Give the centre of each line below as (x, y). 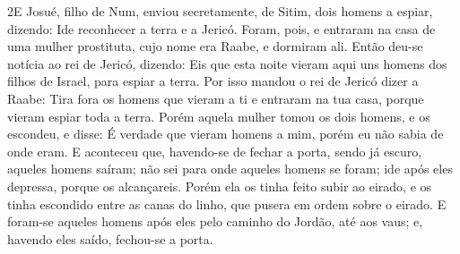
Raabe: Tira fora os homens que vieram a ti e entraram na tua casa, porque (216, 98)
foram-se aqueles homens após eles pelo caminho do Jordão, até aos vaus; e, (215, 221)
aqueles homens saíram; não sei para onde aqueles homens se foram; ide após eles (230, 169)
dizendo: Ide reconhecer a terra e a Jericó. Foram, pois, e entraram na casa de (221, 28)
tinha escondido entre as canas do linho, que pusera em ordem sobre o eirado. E (227, 203)
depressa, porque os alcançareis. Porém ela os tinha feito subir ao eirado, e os (220, 186)
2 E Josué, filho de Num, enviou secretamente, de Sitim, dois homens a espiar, (220, 11)
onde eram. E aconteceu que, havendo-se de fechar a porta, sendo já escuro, (215, 151)
